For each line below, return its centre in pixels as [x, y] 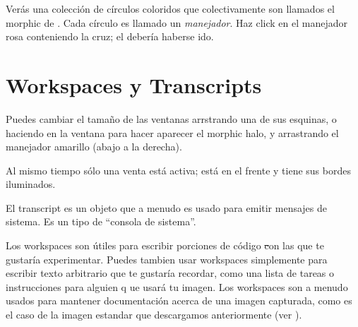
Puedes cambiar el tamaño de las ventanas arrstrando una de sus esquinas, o [171, 118]
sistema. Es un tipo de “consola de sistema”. [101, 221]
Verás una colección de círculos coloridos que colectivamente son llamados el [170, 8]
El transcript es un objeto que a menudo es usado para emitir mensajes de [167, 207]
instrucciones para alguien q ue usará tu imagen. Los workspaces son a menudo [177, 286]
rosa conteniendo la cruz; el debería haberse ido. [110, 36]
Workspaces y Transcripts [134, 84]
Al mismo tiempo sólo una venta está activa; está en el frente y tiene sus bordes [178, 170]
